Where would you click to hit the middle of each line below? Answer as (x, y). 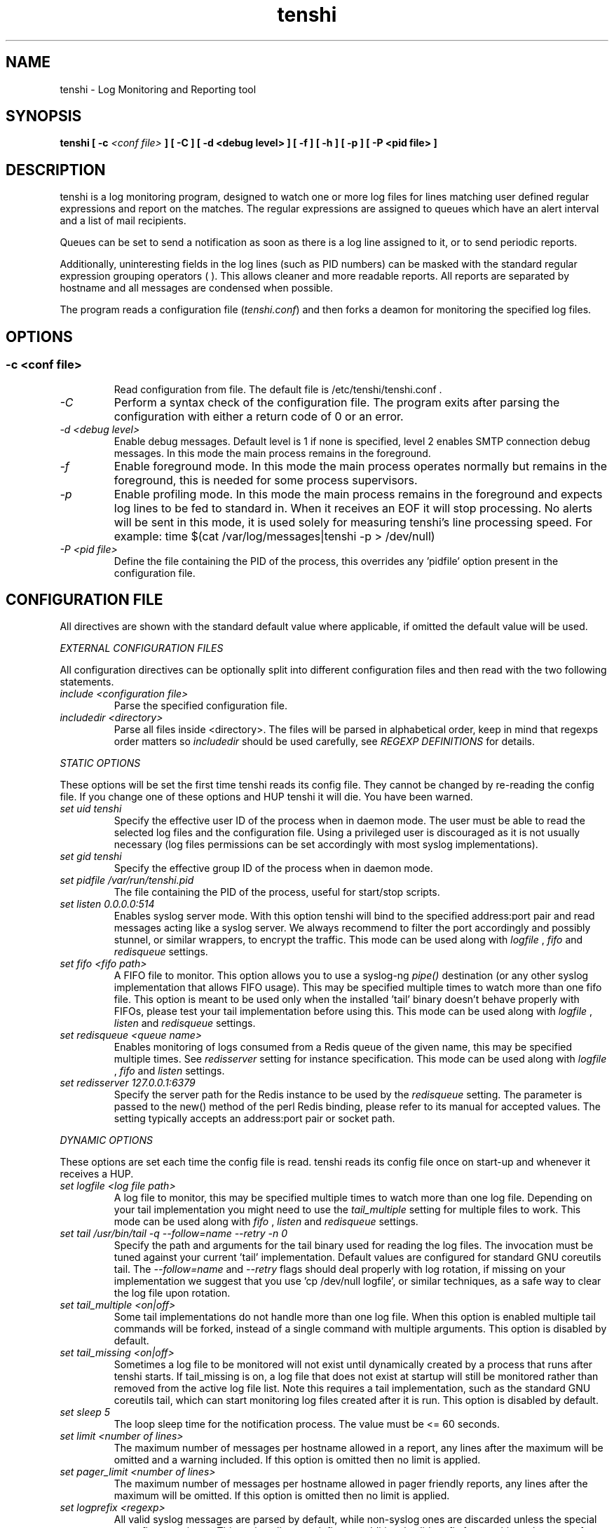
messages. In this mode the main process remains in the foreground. (272, 453)
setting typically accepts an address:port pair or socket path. (254, 1119)
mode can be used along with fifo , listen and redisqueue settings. (266, 1222)
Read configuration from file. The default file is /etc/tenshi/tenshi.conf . (278, 389)
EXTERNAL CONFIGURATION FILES (142, 648)
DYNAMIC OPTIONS (106, 1140)
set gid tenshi (91, 857)
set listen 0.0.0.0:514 (107, 904)
